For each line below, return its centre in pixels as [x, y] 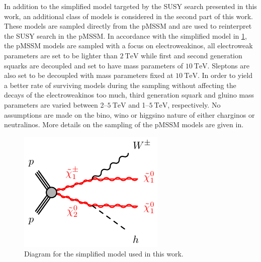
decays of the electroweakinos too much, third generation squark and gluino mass [129, 95]
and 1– [139, 104]
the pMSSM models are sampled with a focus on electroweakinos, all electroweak [128, 46]
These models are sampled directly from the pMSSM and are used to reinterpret [128, 26]
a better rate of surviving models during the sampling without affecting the [120, 85]
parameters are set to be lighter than [61, 55]
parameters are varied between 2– [56, 104]
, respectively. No [194, 104]
